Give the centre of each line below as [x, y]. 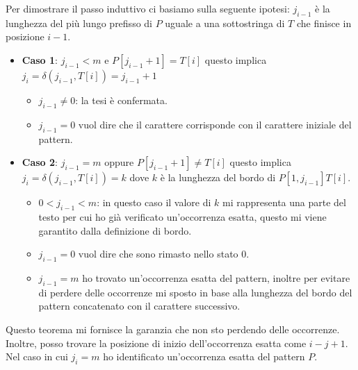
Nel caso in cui [37, 356]
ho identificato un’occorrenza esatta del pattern [204, 356]
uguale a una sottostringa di [225, 23]
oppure [119, 162]
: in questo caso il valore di [154, 202]
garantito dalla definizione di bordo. [115, 230]
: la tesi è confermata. [121, 100]
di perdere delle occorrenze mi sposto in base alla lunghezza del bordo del [195, 292]
